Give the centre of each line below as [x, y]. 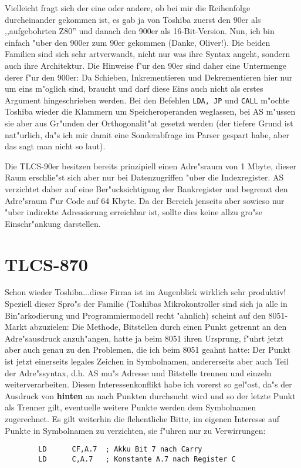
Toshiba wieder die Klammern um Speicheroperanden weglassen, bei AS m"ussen [150, 111]
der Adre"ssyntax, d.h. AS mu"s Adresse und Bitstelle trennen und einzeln [138, 372]
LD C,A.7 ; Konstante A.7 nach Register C [137, 459]
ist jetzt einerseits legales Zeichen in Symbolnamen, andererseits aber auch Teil [147, 361]
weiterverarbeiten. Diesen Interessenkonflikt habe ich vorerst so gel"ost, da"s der [148, 384]
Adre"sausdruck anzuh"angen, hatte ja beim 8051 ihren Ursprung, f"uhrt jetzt [144, 338]
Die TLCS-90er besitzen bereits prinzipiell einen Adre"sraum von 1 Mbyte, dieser [150, 166]
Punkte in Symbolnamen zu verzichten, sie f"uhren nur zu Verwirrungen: [135, 430]
